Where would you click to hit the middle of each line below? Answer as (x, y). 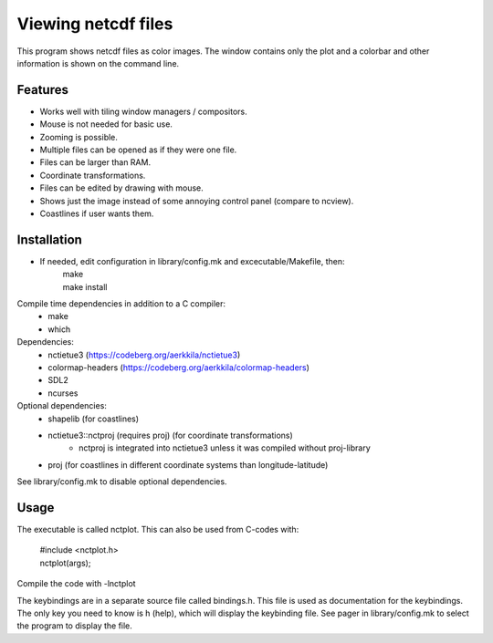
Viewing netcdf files (95, 24)
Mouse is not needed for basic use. (106, 124)
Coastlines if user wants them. (97, 213)
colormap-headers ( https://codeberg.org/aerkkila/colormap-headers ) (179, 368)
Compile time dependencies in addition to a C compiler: (121, 304)
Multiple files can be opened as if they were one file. (138, 150)
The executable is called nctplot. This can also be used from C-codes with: (158, 530)
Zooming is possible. (79, 137)
